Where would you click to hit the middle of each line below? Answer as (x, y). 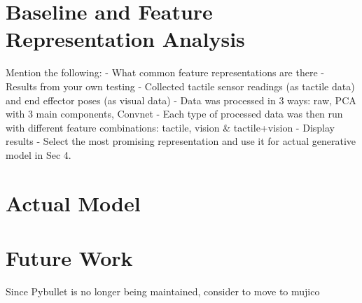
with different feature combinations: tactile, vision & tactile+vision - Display (170, 127)
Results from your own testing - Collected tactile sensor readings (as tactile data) (180, 86)
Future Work (69, 258)
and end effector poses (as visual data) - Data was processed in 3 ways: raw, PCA (181, 100)
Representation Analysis (125, 39)
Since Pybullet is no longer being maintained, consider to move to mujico (163, 291)
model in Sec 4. (39, 154)
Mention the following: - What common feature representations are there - (165, 72)
